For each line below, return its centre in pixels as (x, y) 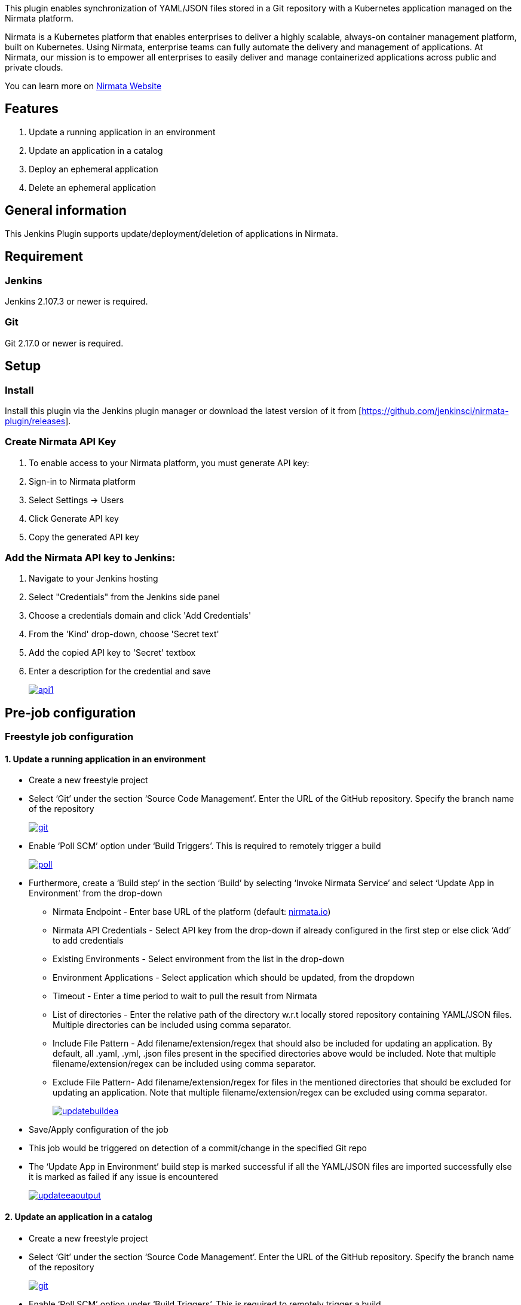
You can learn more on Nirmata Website (83, 86)
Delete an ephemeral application (92, 187)
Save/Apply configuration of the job (99, 1130)
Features (32, 109)
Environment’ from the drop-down (96, 893)
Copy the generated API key (84, 537)
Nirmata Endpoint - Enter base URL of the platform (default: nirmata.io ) (192, 912)
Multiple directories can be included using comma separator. (172, 1025)
